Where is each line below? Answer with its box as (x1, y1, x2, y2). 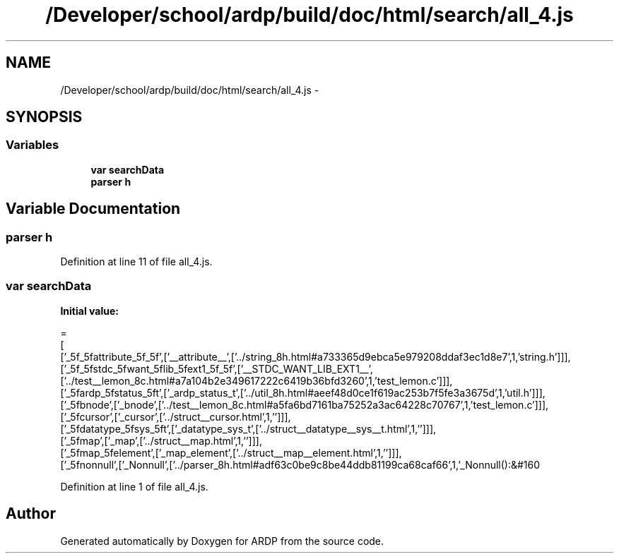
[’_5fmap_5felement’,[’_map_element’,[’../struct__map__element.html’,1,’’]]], (60, 446, 402, 459)
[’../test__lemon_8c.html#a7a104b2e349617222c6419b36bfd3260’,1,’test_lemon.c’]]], (60, 374, 453, 387)
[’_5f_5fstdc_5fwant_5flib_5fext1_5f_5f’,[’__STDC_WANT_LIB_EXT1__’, (60, 362, 373, 375)
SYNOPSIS (6, 108, 83, 126)
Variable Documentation (6, 200, 181, 218)
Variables (6, 138, 59, 152)
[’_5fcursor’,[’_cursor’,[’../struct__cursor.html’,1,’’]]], (60, 410, 291, 423)
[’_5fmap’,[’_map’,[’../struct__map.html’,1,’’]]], (60, 434, 262, 447)
